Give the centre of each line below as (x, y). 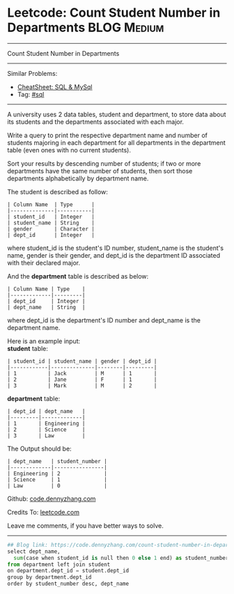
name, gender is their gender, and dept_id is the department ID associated (114, 255)
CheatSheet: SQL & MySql (55, 87)
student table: (28, 348)
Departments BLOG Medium (86, 28)
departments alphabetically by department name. (78, 178)
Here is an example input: (44, 341)
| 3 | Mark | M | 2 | (82, 385)
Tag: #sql (31, 94)
